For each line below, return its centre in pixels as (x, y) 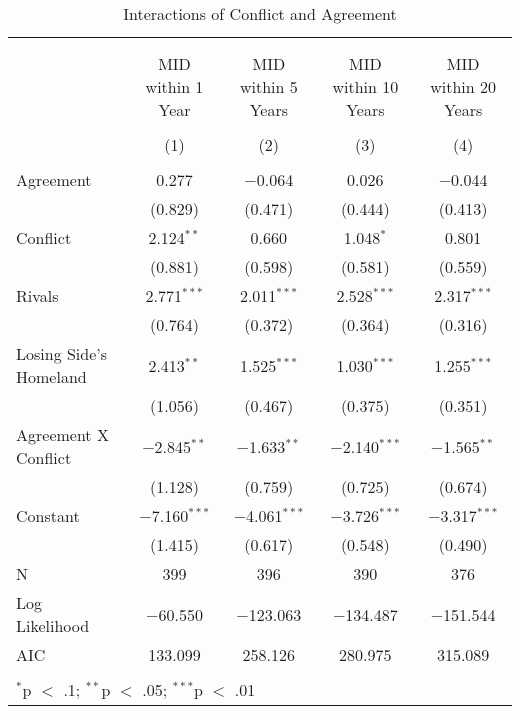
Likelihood (53, 625)
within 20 (463, 86)
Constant (48, 515)
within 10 (365, 86)
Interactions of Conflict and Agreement (260, 13)
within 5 (268, 86)
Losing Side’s (62, 353)
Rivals (37, 295)
